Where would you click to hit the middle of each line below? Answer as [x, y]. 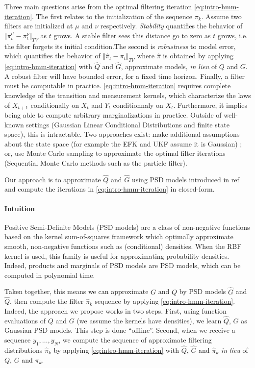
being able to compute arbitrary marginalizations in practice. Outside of [113, 115]
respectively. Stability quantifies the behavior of [171, 26]
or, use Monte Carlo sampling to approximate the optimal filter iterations [115, 153]
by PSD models [203, 291]
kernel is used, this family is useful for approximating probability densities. [117, 256]
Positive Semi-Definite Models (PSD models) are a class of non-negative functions [127, 227]
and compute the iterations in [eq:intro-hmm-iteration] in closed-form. [110, 189]
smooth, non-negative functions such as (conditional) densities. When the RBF [123, 246]
